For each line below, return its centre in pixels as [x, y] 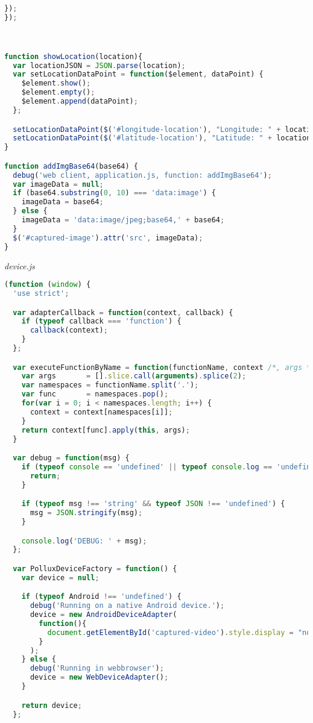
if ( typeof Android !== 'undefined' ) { [101, 597]
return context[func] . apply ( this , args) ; [106, 430]
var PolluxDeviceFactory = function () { [95, 568]
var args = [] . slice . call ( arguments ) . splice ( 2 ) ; [134, 376]
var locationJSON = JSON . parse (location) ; [99, 65]
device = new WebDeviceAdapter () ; [99, 678]
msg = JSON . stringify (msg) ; [86, 513]
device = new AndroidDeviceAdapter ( [103, 615]
